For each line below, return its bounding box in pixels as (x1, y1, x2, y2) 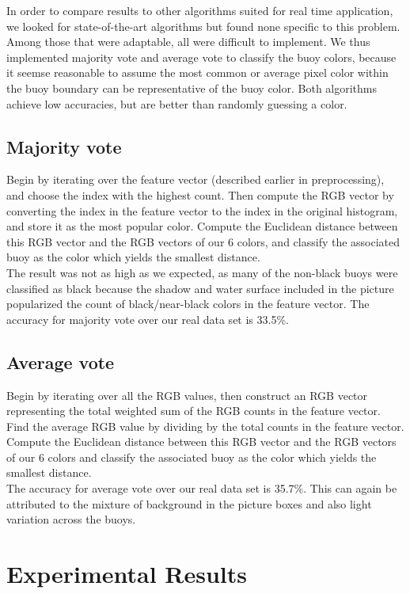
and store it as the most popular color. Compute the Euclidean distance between (6, 218, 398, 234)
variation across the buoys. (6, 511, 136, 527)
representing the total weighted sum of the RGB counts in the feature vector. (6, 402, 381, 419)
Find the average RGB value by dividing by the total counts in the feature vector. (6, 417, 404, 434)
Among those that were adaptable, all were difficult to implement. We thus (6, 33, 370, 50)
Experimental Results (6, 558, 247, 590)
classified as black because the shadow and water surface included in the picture (6, 280, 394, 296)
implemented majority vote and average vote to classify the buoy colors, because (6, 48, 397, 65)
